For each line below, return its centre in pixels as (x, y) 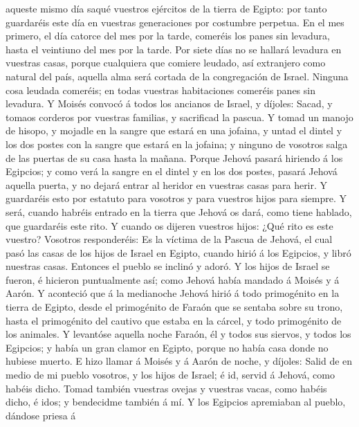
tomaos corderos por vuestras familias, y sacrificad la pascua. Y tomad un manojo (179, 117)
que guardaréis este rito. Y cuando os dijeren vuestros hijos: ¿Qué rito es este (169, 225)
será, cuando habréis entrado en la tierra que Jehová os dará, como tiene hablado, (179, 211)
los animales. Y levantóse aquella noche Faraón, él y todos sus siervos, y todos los (178, 334)
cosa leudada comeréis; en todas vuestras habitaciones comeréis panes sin (160, 90)
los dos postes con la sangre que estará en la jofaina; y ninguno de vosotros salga (177, 144)
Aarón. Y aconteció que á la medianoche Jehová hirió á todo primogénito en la (173, 293)
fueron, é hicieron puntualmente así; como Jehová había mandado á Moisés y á (173, 279)
